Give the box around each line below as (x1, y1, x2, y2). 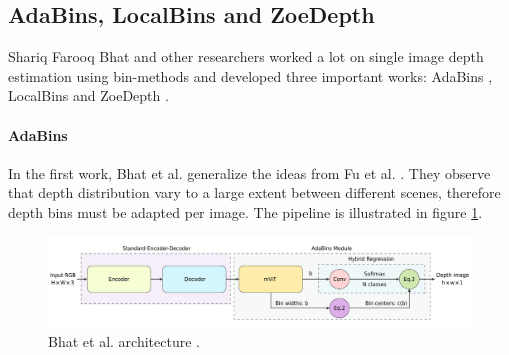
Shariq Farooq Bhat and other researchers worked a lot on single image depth (8, 46, 484, 67)
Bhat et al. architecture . (48, 330, 200, 351)
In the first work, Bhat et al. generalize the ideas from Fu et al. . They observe (8, 162, 491, 183)
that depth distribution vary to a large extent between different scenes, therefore (8, 182, 501, 203)
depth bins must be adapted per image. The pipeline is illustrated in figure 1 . (8, 201, 483, 222)
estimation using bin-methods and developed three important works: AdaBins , (8, 65, 493, 86)
